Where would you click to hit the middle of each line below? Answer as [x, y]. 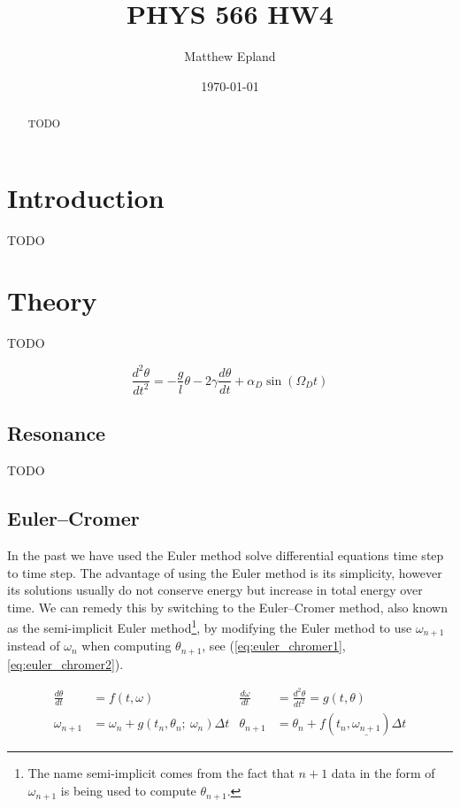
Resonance [57, 433]
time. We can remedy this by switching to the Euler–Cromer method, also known [227, 607]
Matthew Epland [230, 56]
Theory [52, 300]
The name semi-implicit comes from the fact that [161, 773]
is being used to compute [128, 791]
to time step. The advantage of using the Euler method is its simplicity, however [225, 572]
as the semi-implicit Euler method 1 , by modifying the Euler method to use [210, 626]
